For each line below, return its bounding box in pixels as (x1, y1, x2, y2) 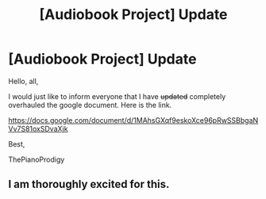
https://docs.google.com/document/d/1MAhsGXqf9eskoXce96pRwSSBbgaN (8, 115, 259, 124)
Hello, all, (8, 76, 39, 86)
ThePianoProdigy (8, 155, 65, 164)
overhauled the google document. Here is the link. (8, 100, 172, 109)
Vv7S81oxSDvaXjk (8, 124, 68, 133)
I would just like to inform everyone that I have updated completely (8, 91, 226, 101)
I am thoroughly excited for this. (8, 178, 170, 191)
